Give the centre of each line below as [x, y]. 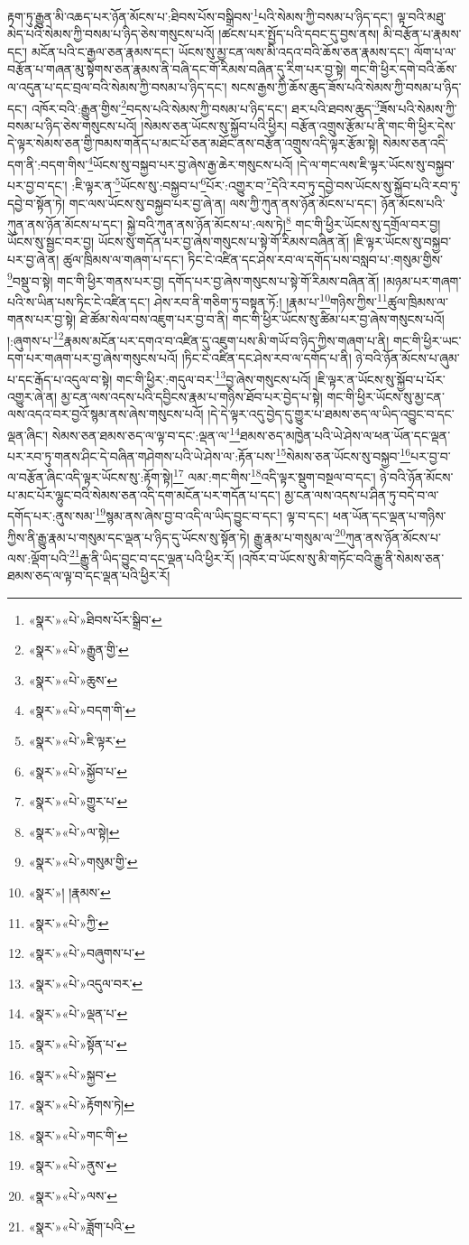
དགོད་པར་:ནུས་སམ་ [51, 515]
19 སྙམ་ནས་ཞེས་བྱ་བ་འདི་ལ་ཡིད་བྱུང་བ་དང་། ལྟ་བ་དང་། [212, 514]
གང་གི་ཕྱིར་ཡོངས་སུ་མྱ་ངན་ [386, 396]
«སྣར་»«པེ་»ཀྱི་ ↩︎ [69, 922]
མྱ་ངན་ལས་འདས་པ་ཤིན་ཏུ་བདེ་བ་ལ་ [362, 494]
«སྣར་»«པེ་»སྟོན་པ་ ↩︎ [78, 1043]
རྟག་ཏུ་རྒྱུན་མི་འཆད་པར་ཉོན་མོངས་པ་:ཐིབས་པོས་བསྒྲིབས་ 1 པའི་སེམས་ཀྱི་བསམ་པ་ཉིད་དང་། [200, 15]
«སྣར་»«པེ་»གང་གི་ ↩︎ [78, 1134]
